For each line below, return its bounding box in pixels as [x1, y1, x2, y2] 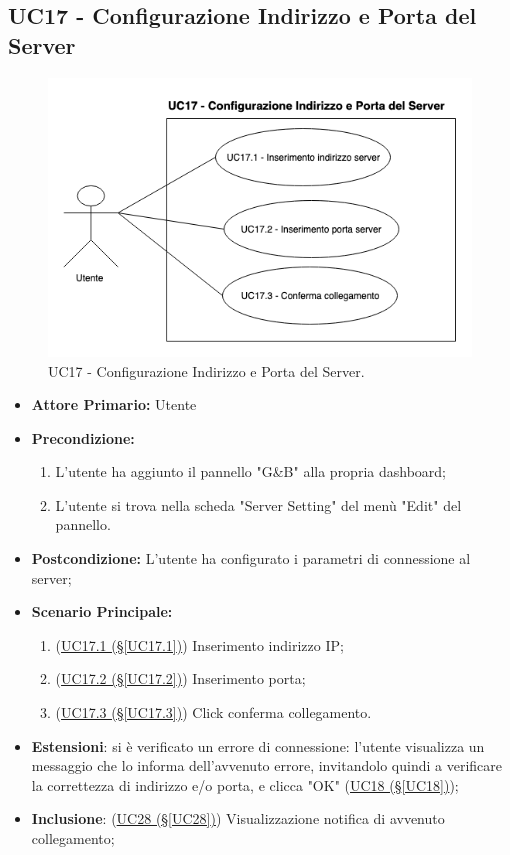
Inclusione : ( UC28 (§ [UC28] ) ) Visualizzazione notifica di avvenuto [31, 808, 445, 829]
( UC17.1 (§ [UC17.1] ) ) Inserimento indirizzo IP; [55, 634, 344, 655]
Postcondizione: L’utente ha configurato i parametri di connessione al [31, 548, 471, 569]
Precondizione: [31, 427, 135, 448]
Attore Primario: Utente [31, 394, 197, 415]
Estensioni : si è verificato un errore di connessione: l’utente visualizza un [31, 735, 485, 756]
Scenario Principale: [31, 601, 173, 622]
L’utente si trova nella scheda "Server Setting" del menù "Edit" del [55, 494, 462, 515]
